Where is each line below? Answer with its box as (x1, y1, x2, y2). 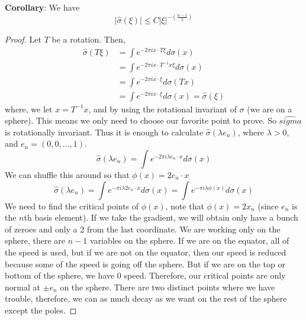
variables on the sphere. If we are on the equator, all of (89, 234, 289, 247)
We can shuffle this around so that (5, 169, 130, 180)
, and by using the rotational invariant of (88, 102, 237, 115)
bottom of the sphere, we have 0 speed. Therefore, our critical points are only (5, 269, 286, 282)
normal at (5, 280, 40, 293)
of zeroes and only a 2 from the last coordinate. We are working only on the (5, 222, 281, 235)
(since (257, 199, 279, 212)
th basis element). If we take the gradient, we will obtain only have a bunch (24, 211, 298, 224)
